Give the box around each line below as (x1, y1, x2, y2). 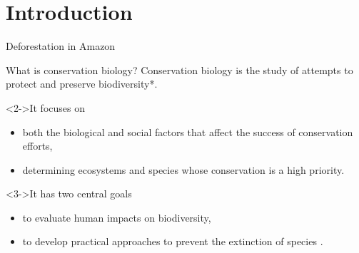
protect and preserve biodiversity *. (6, 76, 158, 91)
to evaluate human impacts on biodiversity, (22, 210, 211, 224)
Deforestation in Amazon (6, 38, 116, 53)
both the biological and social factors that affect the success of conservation (22, 124, 353, 139)
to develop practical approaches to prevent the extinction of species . (22, 234, 323, 249)
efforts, (22, 138, 53, 153)
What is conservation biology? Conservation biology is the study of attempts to (6, 62, 353, 77)
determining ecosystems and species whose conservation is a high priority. (22, 162, 345, 177)
